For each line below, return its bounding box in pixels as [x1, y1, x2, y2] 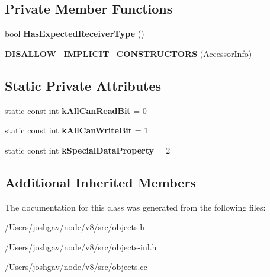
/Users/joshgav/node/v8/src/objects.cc [5, 260, 147, 273]
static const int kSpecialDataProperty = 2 [5, 144, 171, 156]
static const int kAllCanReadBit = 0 [5, 104, 147, 116]
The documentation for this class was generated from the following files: [5, 200, 266, 213]
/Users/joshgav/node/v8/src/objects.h [5, 221, 145, 233]
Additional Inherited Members [5, 173, 196, 191]
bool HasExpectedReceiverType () [5, 27, 144, 40]
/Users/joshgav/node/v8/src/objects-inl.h [5, 240, 157, 253]
